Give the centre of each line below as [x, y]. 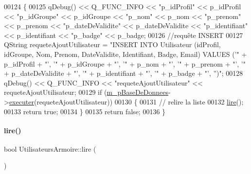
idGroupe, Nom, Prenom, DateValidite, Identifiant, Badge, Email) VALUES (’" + [125, 54]
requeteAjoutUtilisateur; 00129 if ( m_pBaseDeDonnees [86, 92]
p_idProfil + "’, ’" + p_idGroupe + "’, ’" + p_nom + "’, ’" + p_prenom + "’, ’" [125, 63]
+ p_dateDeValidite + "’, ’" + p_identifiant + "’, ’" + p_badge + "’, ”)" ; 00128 [124, 73]
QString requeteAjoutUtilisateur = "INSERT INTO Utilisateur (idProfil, [112, 44]
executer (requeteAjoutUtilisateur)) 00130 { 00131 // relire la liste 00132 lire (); [126, 101]
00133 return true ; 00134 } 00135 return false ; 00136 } [85, 111]
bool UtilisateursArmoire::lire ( [50, 148]
